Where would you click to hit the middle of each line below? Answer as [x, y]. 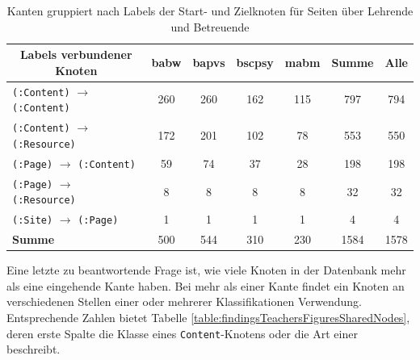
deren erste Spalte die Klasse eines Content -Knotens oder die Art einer [182, 333]
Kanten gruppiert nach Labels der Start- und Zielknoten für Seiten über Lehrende [210, 10]
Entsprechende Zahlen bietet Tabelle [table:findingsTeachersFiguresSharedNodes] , [208, 317]
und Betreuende [210, 26]
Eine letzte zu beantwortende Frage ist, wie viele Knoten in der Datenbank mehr [206, 270]
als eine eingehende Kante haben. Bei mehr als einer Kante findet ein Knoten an [206, 285]
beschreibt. [34, 349]
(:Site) [33, 221]
